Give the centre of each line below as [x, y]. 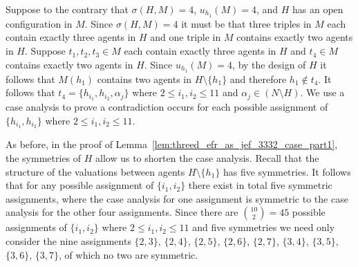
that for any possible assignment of [80, 185]
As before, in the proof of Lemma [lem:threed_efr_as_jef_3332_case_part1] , [172, 144]
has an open [318, 9]
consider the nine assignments [68, 240]
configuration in [39, 23]
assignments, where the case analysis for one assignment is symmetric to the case [177, 198]
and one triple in [186, 37]
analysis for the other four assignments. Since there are [122, 212]
